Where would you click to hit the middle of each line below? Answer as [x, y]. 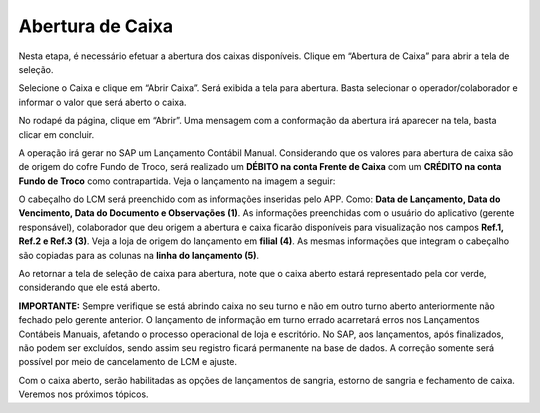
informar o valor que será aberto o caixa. [102, 102]
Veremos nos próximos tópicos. [83, 394]
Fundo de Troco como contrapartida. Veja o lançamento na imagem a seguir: [177, 181]
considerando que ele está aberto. [89, 287]
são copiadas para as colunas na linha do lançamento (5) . [139, 255]
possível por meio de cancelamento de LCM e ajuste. [128, 362]
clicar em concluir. [56, 134]
